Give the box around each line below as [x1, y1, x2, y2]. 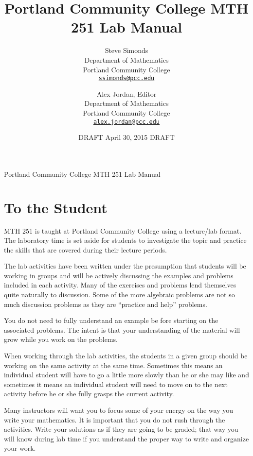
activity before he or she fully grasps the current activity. [4, 388, 174, 399]
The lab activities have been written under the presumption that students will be [4, 261, 246, 271]
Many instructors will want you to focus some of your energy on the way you [4, 405, 234, 415]
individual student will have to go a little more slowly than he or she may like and [4, 370, 249, 380]
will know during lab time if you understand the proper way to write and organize [4, 433, 249, 443]
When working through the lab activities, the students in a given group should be [4, 351, 248, 361]
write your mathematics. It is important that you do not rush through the [4, 414, 225, 424]
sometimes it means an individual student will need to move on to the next [4, 379, 228, 389]
